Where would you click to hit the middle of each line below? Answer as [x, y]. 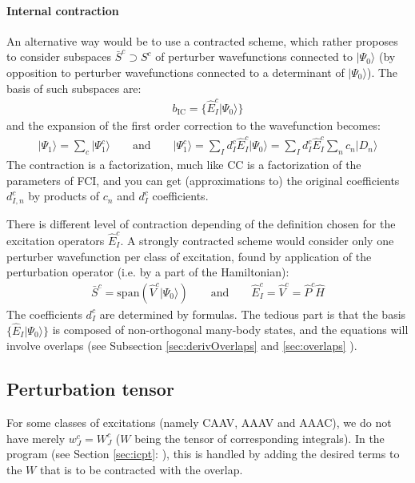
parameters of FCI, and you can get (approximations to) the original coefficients [203, 180]
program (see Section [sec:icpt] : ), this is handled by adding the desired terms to [203, 454]
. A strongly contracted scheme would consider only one [257, 241]
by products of [64, 196]
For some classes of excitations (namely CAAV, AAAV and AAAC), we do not [199, 423]
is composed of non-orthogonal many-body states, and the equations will [230, 330]
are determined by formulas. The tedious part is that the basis [253, 314]
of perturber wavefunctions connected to [254, 56]
